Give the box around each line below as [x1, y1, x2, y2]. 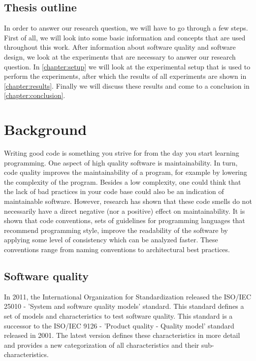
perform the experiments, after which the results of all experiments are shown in [4, 71, 247, 81]
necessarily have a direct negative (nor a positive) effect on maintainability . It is [4, 205, 245, 216]
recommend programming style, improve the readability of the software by [4, 225, 228, 235]
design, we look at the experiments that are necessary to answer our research [4, 51, 236, 62]
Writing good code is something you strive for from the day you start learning [4, 148, 239, 158]
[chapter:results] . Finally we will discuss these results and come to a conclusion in [4, 80, 250, 91]
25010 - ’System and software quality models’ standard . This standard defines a [4, 301, 244, 311]
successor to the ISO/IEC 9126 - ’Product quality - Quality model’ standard [4, 320, 234, 330]
